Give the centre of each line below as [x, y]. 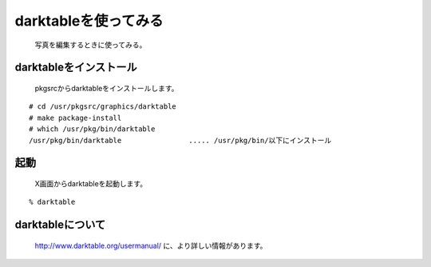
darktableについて [60, 225]
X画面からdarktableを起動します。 [91, 183]
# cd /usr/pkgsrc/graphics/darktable [103, 107]
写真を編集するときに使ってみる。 [91, 45]
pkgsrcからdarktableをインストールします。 [107, 88]
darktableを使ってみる [89, 21]
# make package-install [75, 118]
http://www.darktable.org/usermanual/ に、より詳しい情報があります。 [151, 245]
